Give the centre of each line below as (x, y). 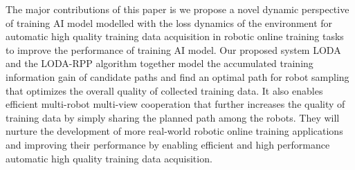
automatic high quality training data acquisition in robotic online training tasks (175, 36)
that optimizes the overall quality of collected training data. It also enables (164, 90)
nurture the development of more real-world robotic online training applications (174, 131)
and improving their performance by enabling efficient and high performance (168, 144)
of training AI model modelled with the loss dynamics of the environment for (169, 22)
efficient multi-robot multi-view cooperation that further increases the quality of (175, 104)
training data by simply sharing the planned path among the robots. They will (173, 117)
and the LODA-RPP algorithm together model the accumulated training (160, 63)
